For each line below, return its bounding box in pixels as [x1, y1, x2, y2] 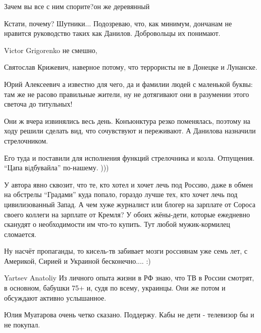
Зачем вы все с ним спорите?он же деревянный [4, 1, 150, 11]
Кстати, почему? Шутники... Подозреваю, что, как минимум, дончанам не [4, 18, 232, 28]
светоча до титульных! [4, 99, 73, 109]
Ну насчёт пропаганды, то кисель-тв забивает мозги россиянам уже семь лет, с [4, 246, 248, 256]
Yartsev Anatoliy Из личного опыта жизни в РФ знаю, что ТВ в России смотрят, [4, 272, 254, 283]
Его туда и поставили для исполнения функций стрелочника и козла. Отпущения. [4, 152, 255, 163]
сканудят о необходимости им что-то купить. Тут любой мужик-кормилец [4, 219, 230, 229]
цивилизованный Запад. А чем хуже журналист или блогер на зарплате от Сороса [4, 199, 255, 209]
